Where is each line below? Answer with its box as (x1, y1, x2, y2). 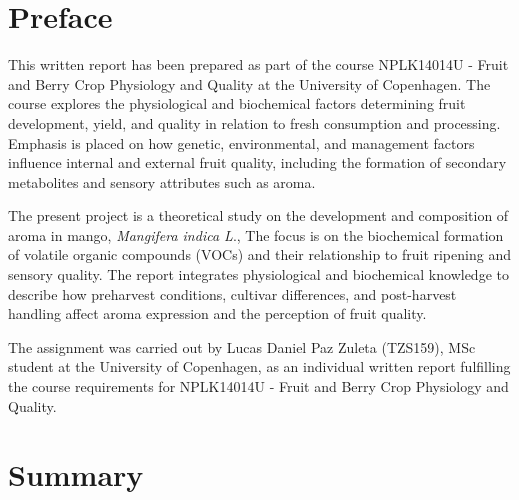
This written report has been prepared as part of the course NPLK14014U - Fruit (8, 54, 509, 75)
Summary (8, 454, 144, 495)
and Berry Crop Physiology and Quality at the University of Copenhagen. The (8, 73, 491, 94)
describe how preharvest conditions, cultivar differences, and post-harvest (8, 283, 457, 304)
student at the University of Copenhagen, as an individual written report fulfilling (8, 356, 511, 377)
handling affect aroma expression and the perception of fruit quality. (8, 303, 427, 324)
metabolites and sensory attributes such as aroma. (8, 171, 316, 192)
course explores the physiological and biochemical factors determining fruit (8, 93, 466, 114)
